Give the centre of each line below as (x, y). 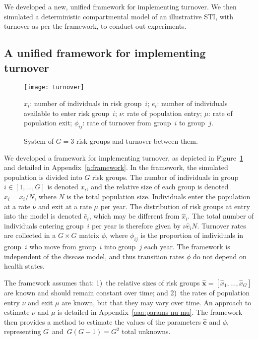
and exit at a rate (65, 206)
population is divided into (43, 177)
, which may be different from (134, 216)
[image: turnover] (54, 87)
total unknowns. (146, 331)
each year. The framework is (187, 247)
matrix (89, 235)
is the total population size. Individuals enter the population (159, 196)
